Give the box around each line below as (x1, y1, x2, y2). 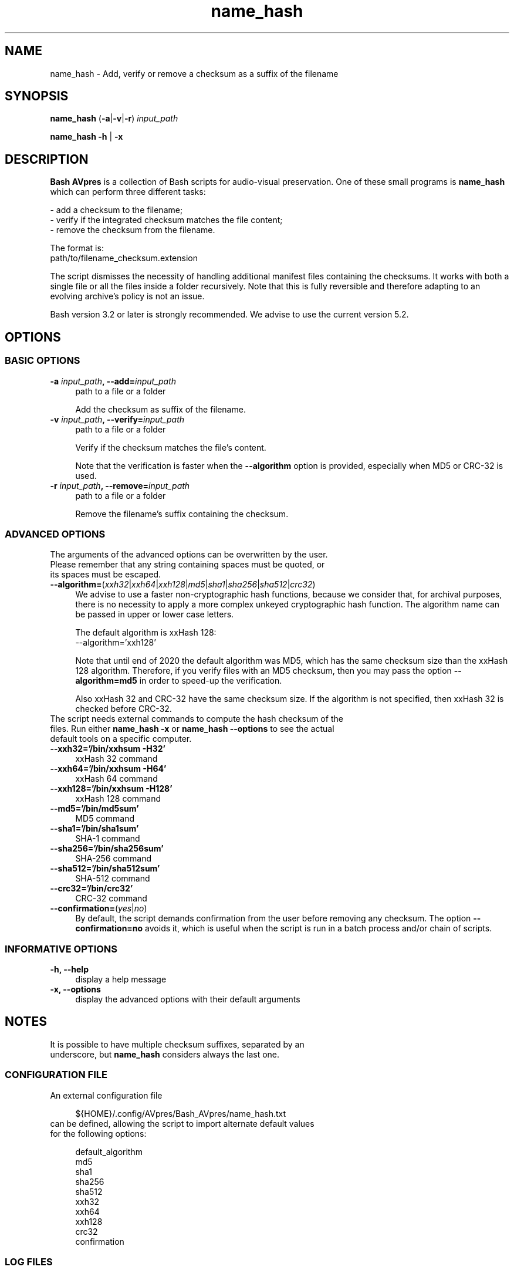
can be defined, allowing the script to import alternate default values (50, 1118, 315, 1129)
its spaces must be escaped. (50, 569, 161, 580)
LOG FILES (5, 1255, 53, 1268)
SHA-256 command (75, 853, 152, 864)
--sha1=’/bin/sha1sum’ (50, 823, 139, 834)
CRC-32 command (75, 893, 147, 904)
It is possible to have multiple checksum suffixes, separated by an (50, 1039, 305, 1049)
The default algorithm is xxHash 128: (75, 627, 217, 638)
